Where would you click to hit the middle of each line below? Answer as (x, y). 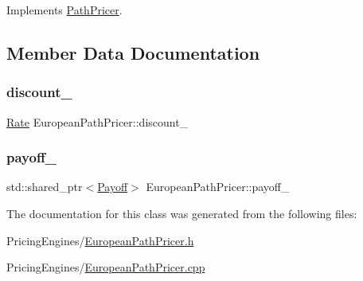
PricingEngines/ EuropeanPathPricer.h (100, 240)
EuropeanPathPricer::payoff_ (218, 187)
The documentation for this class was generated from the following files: (182, 213)
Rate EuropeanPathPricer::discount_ (98, 121)
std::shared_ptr (45, 187)
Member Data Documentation (133, 52)
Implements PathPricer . (64, 10)
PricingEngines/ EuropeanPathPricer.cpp (106, 267)
